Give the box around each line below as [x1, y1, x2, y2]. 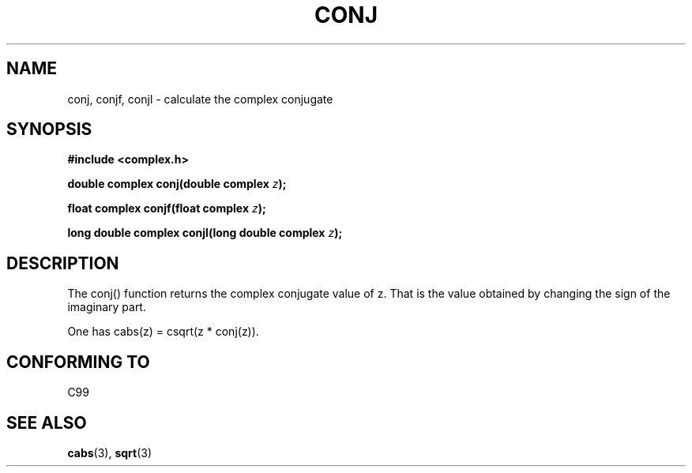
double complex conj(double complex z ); [67, 177, 287, 191]
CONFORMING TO [6, 351, 150, 372]
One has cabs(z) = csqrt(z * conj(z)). [67, 325, 259, 339]
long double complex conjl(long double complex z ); [67, 226, 343, 240]
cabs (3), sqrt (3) [67, 445, 152, 460]
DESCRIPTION [6, 253, 119, 273]
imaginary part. [67, 300, 146, 314]
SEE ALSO [6, 412, 87, 433]
